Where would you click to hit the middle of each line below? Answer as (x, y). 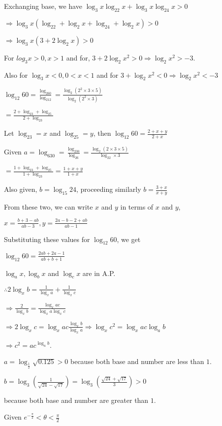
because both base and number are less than (137, 361)
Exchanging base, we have (43, 6)
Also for (16, 75)
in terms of (137, 206)
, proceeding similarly (109, 189)
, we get (129, 239)
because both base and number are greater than (76, 400)
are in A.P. (99, 273)
